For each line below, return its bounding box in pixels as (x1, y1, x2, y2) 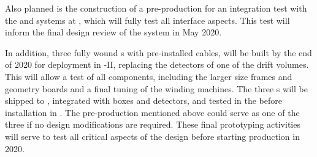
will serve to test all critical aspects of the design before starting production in (5, 130, 300, 142)
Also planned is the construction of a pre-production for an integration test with (5, 2, 307, 14)
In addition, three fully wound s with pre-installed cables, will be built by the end (5, 46, 312, 59)
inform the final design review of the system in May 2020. (5, 26, 222, 38)
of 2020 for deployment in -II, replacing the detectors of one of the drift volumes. (5, 58, 309, 71)
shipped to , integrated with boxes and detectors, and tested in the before (5, 94, 282, 107)
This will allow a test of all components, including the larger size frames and (5, 70, 292, 82)
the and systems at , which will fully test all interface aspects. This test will (5, 13, 290, 26)
